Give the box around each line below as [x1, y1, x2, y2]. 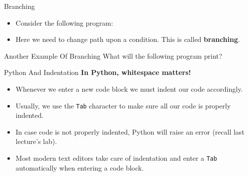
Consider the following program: [15, 17, 113, 28]
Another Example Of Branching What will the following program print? [4, 50, 222, 61]
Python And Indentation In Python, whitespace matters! [4, 67, 191, 77]
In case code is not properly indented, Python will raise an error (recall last [15, 126, 245, 137]
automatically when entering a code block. [15, 162, 144, 173]
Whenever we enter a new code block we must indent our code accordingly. [15, 83, 243, 94]
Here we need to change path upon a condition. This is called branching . [15, 34, 240, 44]
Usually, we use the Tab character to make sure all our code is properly [15, 100, 231, 110]
